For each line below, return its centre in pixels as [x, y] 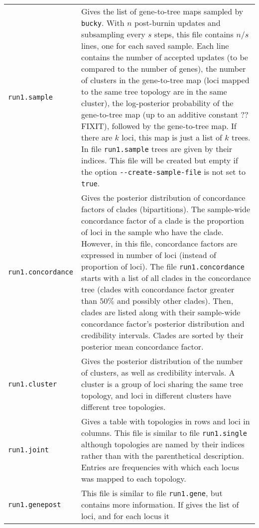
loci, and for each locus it [125, 516]
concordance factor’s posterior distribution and [163, 324]
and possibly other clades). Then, [175, 301]
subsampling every [113, 34]
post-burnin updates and [177, 23]
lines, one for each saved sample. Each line [155, 46]
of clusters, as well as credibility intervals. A [158, 372]
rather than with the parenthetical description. [162, 456]
